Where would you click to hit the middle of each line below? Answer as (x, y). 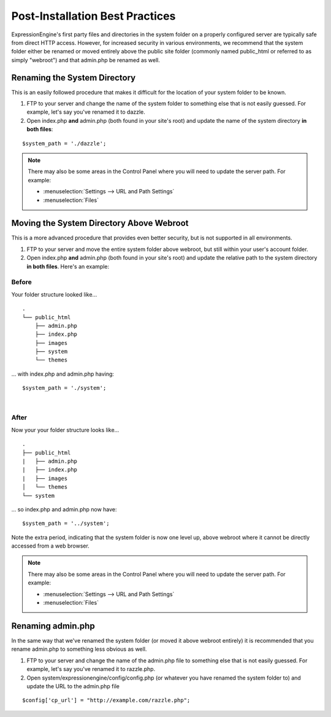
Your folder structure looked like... (54, 294)
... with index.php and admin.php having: (63, 374)
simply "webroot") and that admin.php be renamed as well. (86, 60)
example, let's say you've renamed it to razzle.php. (91, 669)
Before (21, 282)
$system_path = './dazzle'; (64, 143)
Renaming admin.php (53, 626)
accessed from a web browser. (51, 546)
